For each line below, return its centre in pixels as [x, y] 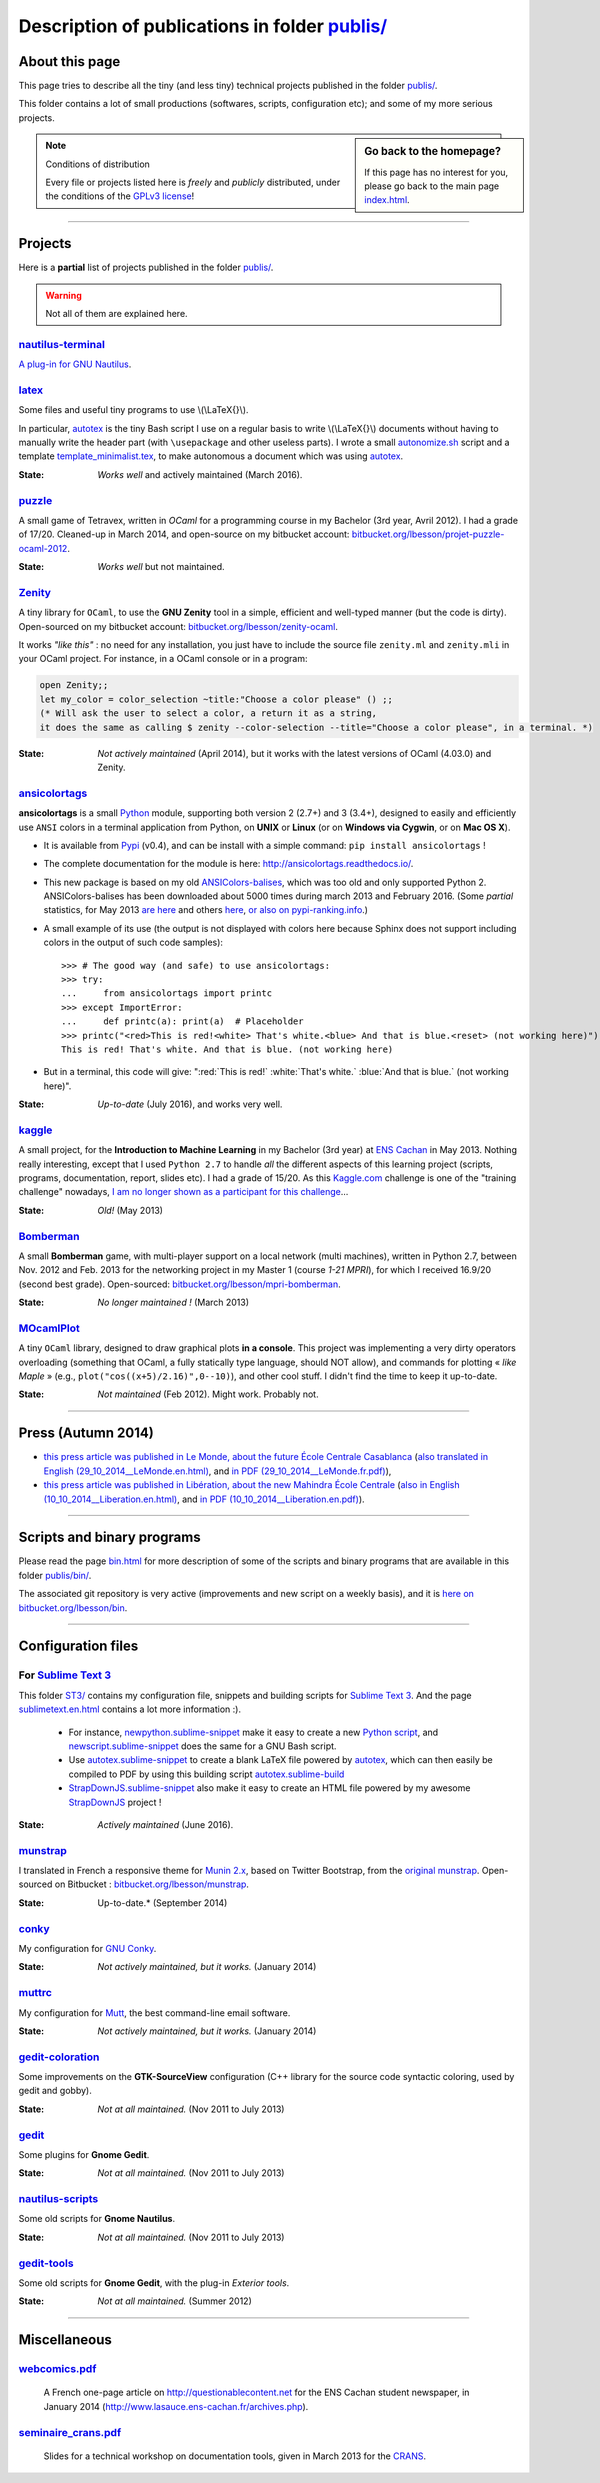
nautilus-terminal [61, 344]
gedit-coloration [59, 2057]
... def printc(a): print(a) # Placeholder [182, 1021]
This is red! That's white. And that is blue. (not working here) [227, 1049]
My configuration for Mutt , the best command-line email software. [154, 2012]
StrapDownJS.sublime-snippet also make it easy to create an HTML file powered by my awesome [269, 1788]
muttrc [35, 1993]
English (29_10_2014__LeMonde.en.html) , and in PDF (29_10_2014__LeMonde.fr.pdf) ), [217, 1471]
